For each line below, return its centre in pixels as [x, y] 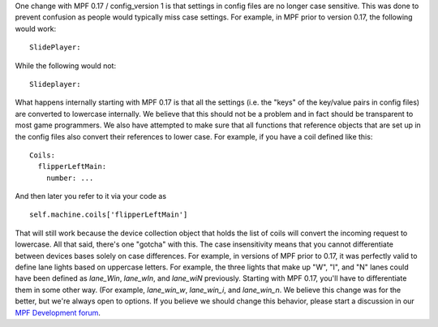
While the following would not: [66, 66]
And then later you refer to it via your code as [90, 196]
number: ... [70, 178]
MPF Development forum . [58, 312]
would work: [36, 28]
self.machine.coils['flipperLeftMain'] [109, 215]
